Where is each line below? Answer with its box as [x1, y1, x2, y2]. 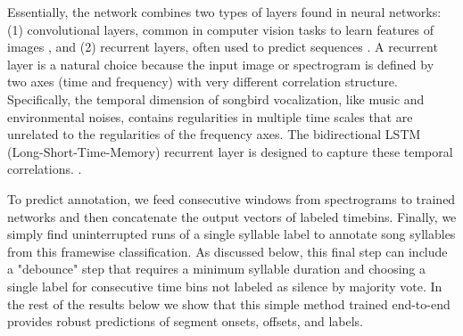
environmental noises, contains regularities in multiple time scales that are [7, 107, 413, 126]
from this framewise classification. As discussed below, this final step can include [7, 242, 448, 260]
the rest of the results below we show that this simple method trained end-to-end [7, 294, 451, 313]
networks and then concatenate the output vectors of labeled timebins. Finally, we [7, 207, 457, 225]
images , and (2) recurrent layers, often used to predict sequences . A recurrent [7, 37, 438, 56]
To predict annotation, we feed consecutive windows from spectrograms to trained [7, 189, 456, 208]
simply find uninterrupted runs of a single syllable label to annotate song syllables [7, 225, 456, 243]
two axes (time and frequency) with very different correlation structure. [7, 72, 398, 91]
